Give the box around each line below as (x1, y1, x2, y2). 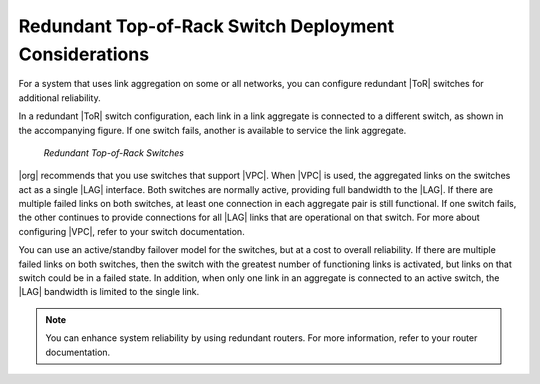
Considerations (18, 43, 150, 65)
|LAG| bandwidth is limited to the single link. (18, 286, 200, 298)
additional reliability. (18, 91, 101, 104)
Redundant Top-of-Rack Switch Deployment (18, 15, 395, 37)
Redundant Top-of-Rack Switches (43, 146, 185, 159)
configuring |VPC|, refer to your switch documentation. (18, 225, 245, 237)
